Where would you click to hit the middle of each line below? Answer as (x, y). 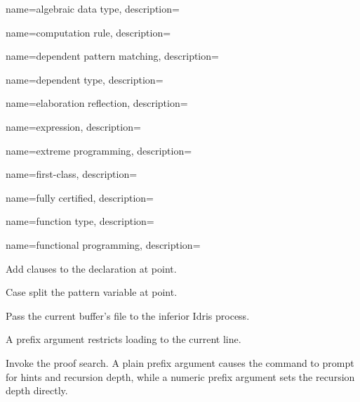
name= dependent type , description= (85, 79)
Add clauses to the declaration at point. (91, 268)
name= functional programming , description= (103, 244)
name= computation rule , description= (88, 32)
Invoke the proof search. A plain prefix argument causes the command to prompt (180, 362)
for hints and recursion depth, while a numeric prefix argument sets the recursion (180, 376)
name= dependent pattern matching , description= (112, 56)
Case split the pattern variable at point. (92, 292)
